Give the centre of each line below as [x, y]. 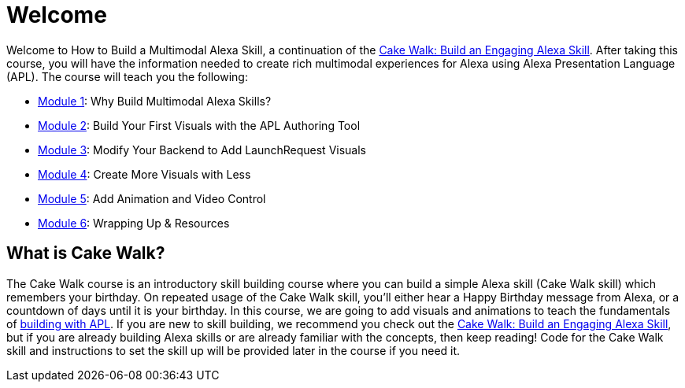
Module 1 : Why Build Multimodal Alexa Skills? [155, 101]
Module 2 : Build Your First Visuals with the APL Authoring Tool [199, 125]
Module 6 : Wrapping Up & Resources [134, 223]
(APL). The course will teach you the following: [127, 76]
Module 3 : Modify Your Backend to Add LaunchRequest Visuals [202, 150]
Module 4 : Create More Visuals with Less [144, 174]
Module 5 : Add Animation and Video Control [152, 198]
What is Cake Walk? [86, 253]
